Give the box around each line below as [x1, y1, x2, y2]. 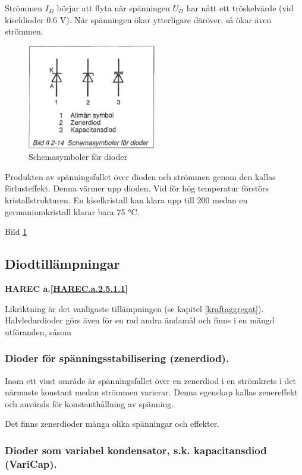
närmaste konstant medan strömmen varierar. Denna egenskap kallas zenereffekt [5, 386, 298, 398]
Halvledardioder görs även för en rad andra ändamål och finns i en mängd [5, 314, 275, 326]
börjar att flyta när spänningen [56, 2, 170, 14]
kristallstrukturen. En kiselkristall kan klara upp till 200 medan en [5, 194, 248, 206]
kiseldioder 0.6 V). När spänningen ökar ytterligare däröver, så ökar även [5, 13, 272, 26]
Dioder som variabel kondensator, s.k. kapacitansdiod [5, 442, 267, 457]
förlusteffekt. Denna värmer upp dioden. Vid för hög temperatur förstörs [5, 182, 269, 194]
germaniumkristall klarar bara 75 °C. [5, 205, 140, 218]
